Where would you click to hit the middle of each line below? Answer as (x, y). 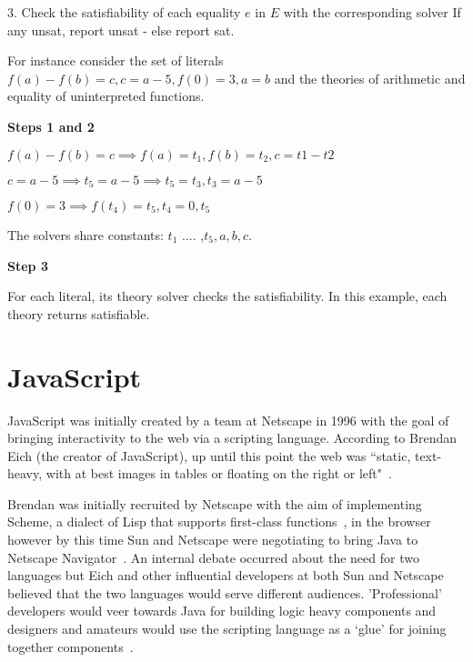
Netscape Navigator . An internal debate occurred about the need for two (213, 557)
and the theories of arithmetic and (370, 78)
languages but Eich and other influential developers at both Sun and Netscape (226, 575)
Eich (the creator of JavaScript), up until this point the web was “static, (209, 455)
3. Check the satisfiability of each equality (124, 12)
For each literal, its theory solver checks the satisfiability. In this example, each (227, 296)
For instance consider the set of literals (116, 60)
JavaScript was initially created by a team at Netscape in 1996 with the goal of (228, 420)
